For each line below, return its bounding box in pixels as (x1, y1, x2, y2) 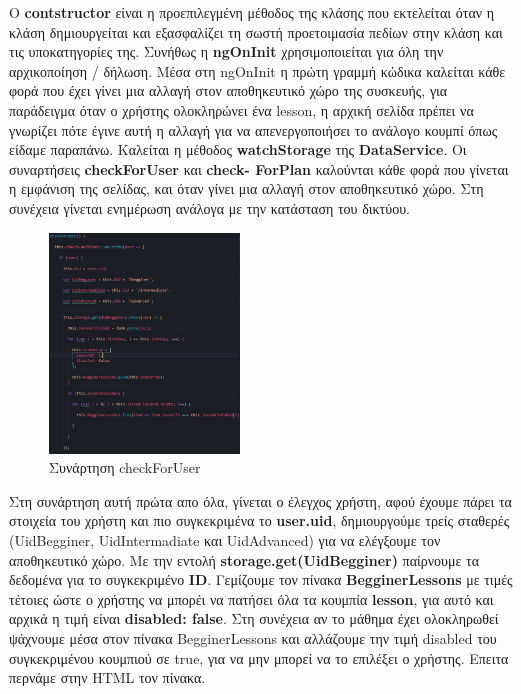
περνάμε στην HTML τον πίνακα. (9, 667, 206, 688)
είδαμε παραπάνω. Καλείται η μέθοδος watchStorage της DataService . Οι (9, 139, 467, 160)
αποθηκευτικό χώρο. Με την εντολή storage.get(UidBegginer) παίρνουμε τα (9, 549, 480, 570)
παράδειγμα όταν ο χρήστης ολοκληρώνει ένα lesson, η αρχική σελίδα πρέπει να (9, 99, 474, 120)
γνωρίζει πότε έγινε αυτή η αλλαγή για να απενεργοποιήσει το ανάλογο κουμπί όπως (9, 119, 498, 140)
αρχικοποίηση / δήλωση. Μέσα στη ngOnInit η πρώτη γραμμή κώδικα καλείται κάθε (9, 60, 506, 81)
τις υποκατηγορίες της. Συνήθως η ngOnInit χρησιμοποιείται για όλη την (9, 41, 444, 62)
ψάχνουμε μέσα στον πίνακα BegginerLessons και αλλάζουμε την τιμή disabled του (9, 627, 497, 648)
